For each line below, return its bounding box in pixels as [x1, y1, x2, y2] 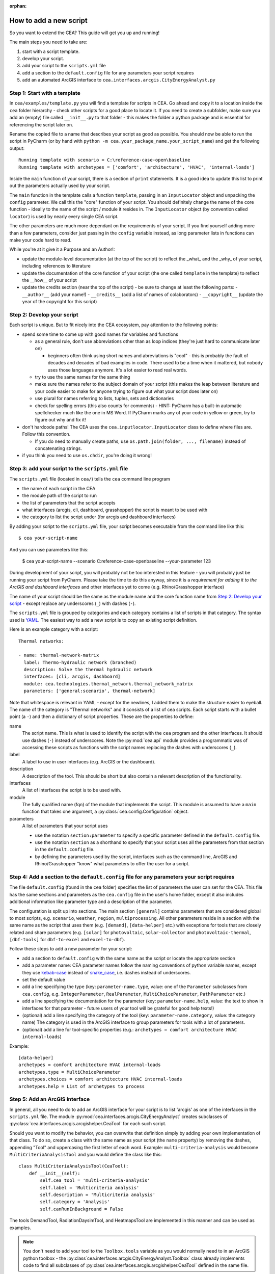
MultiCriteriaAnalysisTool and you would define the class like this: [9, 1152, 162, 1157]
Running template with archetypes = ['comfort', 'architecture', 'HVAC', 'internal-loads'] [18, 164, 255, 170]
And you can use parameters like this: [9, 546, 89, 552]
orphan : [9, 3, 27, 9]
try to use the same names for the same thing [35, 374, 130, 380]
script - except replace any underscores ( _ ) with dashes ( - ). [9, 600, 136, 606]
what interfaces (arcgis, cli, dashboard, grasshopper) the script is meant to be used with [22, 507, 208, 513]
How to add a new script [9, 16, 88, 25]
